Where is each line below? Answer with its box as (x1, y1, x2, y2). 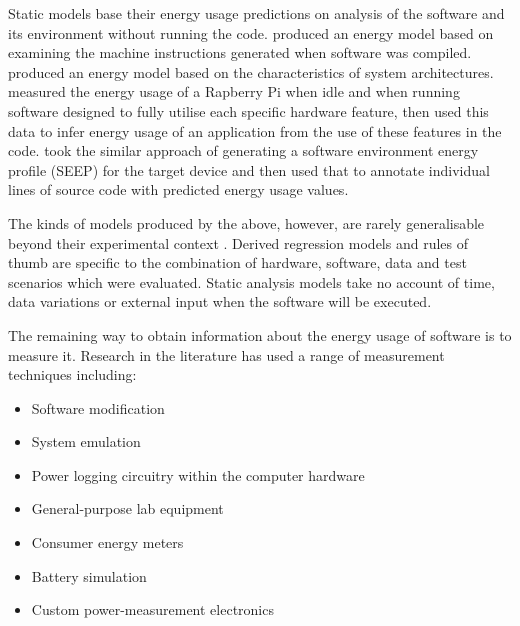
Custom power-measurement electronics (31, 599, 274, 620)
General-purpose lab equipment (31, 498, 224, 519)
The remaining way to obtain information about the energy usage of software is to (8, 324, 512, 345)
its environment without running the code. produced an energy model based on (8, 22, 494, 43)
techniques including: (8, 364, 137, 385)
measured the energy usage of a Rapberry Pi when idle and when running (8, 81, 460, 102)
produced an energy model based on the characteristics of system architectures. (8, 61, 494, 82)
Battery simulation (31, 565, 147, 586)
